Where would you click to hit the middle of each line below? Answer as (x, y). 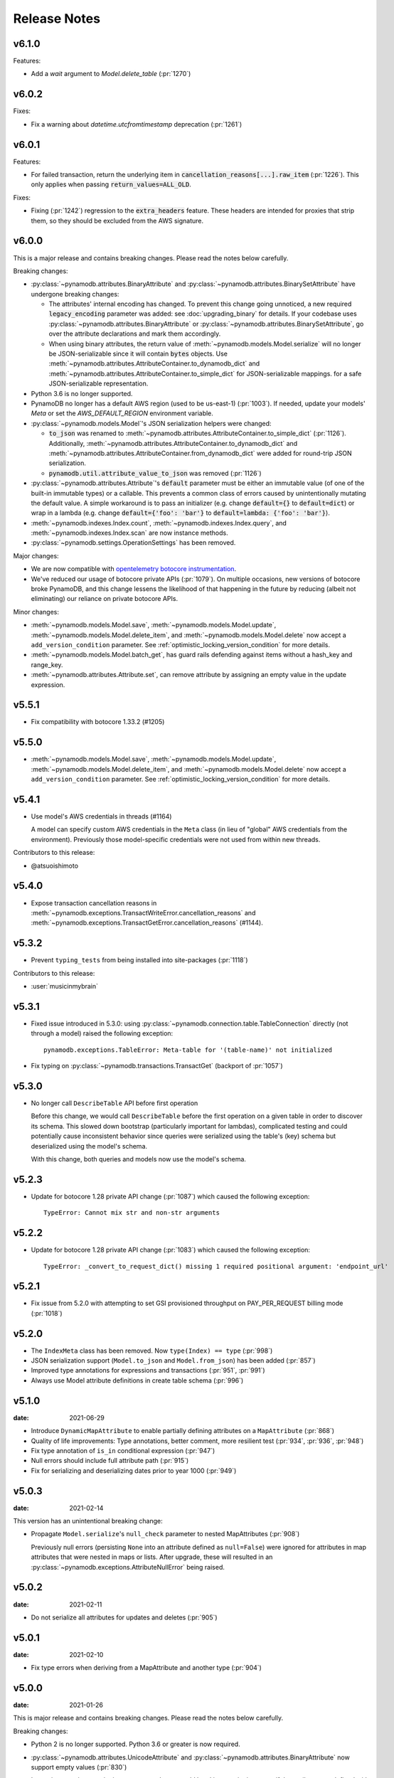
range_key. (47, 664)
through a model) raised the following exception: (102, 1033)
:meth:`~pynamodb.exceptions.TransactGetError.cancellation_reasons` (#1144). (147, 923)
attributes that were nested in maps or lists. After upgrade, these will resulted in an (152, 1557)
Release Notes (57, 18)
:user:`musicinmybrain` (65, 986)
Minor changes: (36, 612)
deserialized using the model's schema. (89, 1146)
